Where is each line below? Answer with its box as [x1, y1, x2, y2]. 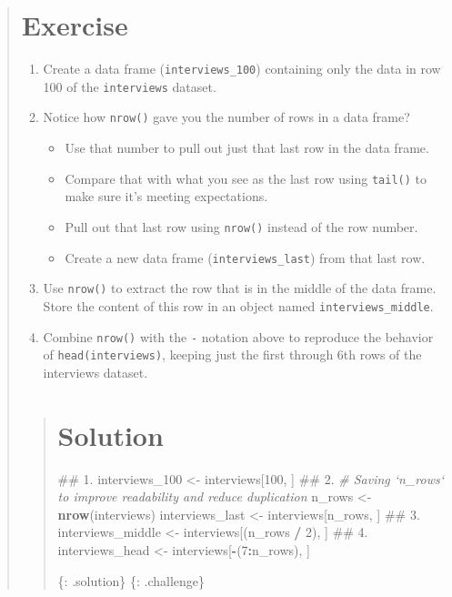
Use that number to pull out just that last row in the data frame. [65, 138, 429, 157]
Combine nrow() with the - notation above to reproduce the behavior [43, 327, 434, 346]
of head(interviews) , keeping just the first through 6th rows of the [43, 345, 422, 364]
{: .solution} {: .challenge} [57, 571, 206, 590]
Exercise [21, 6, 128, 44]
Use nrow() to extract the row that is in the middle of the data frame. [43, 278, 437, 298]
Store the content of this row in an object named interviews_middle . [43, 296, 434, 315]
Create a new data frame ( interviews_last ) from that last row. [65, 248, 426, 267]
